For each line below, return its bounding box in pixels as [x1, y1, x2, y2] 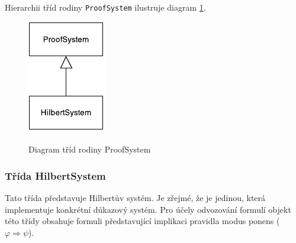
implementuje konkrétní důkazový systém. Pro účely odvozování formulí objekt [5, 203, 291, 215]
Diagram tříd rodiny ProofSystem [28, 143, 151, 155]
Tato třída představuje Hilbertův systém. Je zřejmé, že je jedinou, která [5, 192, 266, 204]
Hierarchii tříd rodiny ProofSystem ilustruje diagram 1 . [5, 1, 206, 13]
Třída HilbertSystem [5, 168, 106, 183]
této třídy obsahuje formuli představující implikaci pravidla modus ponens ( [5, 215, 280, 227]
